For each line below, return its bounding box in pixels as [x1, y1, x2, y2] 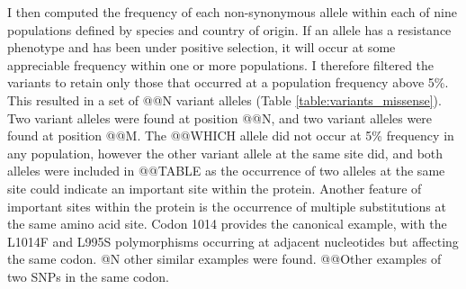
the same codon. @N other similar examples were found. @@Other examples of [7, 249, 442, 268]
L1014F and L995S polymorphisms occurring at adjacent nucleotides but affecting [7, 231, 459, 250]
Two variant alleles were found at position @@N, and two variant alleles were [7, 108, 433, 127]
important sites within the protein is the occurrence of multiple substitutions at [7, 196, 446, 215]
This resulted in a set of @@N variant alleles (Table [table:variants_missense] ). [7, 90, 442, 109]
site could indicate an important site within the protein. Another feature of [7, 178, 422, 197]
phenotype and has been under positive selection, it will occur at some [7, 38, 396, 57]
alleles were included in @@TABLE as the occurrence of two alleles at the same [7, 161, 445, 180]
